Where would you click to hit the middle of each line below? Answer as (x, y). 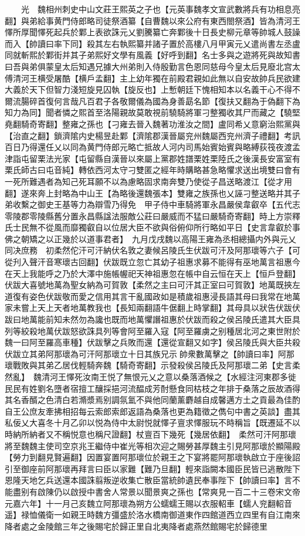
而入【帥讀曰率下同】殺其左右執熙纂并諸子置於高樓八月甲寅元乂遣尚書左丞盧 (152, 43)
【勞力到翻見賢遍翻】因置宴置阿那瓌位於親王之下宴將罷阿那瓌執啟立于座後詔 (152, 457)
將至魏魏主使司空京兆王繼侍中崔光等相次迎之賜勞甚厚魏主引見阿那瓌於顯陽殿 (152, 445)
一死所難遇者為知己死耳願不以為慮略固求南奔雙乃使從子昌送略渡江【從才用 (148, 181)
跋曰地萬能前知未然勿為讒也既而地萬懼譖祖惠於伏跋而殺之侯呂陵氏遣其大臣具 (152, 319)
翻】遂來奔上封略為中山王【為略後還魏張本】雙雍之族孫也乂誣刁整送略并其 (148, 193)
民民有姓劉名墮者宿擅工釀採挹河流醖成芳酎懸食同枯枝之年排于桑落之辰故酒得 (152, 388)
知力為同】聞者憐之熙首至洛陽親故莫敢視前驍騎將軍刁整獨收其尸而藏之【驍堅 (152, 112)
